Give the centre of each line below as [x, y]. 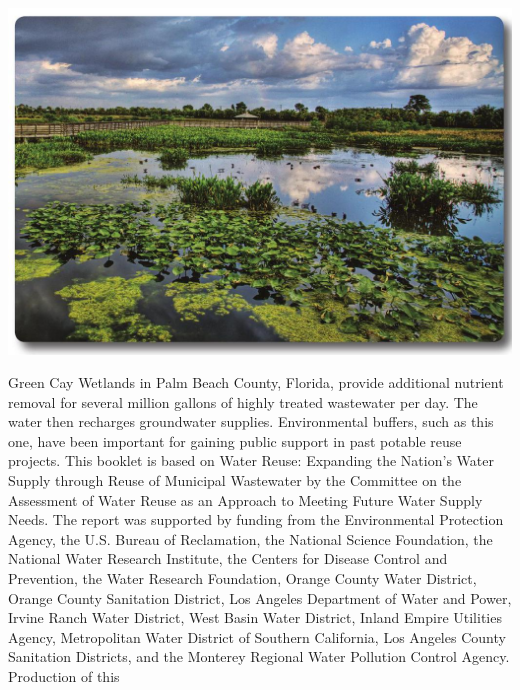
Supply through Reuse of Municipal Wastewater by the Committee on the [235, 480]
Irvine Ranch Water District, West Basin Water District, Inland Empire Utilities [255, 617]
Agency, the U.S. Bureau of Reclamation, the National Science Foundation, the [250, 538]
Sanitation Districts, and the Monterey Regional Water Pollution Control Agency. [259, 656]
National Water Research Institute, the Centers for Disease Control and [228, 558]
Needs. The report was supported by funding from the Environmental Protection [256, 519]
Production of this [64, 676]
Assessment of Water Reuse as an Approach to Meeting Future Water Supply [245, 499]
